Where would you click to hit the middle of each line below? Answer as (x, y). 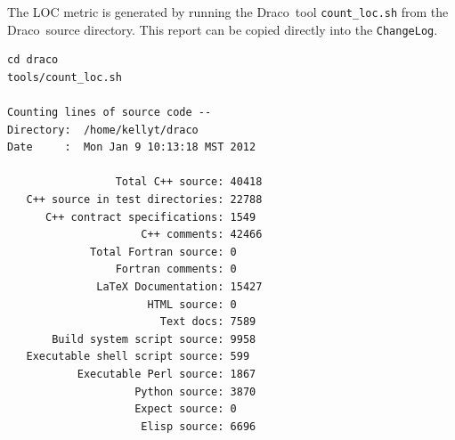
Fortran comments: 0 (176, 269)
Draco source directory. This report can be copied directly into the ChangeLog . (223, 29)
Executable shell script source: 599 (138, 357)
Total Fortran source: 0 (163, 252)
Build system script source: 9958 (154, 339)
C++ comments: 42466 (202, 235)
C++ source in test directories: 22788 (144, 200)
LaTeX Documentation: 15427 (179, 287)
